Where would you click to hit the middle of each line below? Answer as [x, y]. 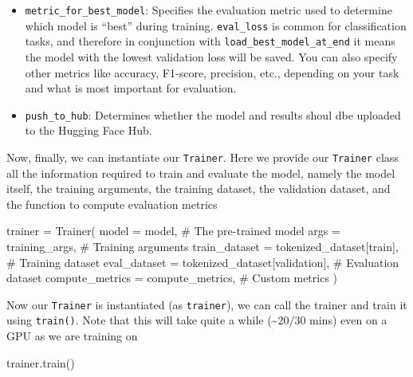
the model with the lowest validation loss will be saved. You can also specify [211, 56]
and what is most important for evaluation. [131, 88]
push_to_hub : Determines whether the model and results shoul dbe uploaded [213, 114]
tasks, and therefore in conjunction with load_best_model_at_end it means [210, 41]
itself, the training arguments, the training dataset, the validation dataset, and [199, 188]
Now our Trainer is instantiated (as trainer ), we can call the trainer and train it [207, 304]
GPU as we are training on [72, 336]
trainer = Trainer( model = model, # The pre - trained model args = [173, 231]
